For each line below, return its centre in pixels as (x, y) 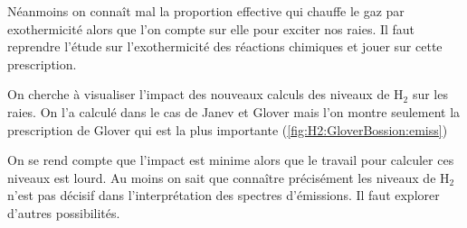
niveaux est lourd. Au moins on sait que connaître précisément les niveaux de (222, 177)
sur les (430, 94)
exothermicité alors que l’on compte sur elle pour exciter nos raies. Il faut (211, 28)
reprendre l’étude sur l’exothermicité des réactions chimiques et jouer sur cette (225, 46)
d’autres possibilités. (64, 212)
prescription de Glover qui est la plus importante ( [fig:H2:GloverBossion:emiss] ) (228, 129)
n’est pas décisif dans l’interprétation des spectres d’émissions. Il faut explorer (224, 195)
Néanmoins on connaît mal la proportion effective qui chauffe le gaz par (206, 11)
